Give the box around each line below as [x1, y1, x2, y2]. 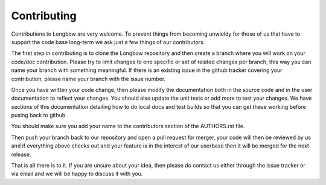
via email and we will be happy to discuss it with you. [11, 170, 143, 178]
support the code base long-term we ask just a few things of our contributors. [11, 38, 205, 45]
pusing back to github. [11, 112, 68, 119]
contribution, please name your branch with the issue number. [11, 75, 166, 82]
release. [11, 151, 31, 158]
